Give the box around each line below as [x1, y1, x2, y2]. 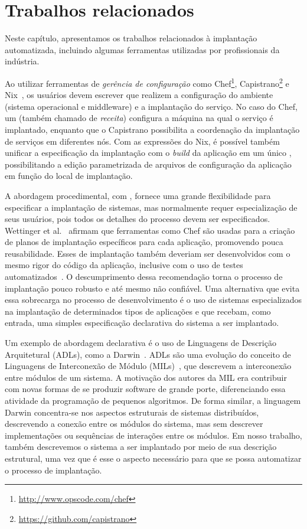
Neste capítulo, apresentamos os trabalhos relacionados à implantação [5, 32, 257, 44]
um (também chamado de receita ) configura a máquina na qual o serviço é [5, 112, 273, 124]
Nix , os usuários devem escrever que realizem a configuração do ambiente [5, 89, 273, 101]
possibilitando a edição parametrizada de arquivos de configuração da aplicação [5, 158, 292, 170]
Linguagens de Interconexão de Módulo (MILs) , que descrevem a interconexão [5, 360, 292, 372]
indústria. [5, 55, 40, 67]
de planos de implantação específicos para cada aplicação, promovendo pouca [5, 236, 283, 248]
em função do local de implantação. [5, 169, 133, 182]
